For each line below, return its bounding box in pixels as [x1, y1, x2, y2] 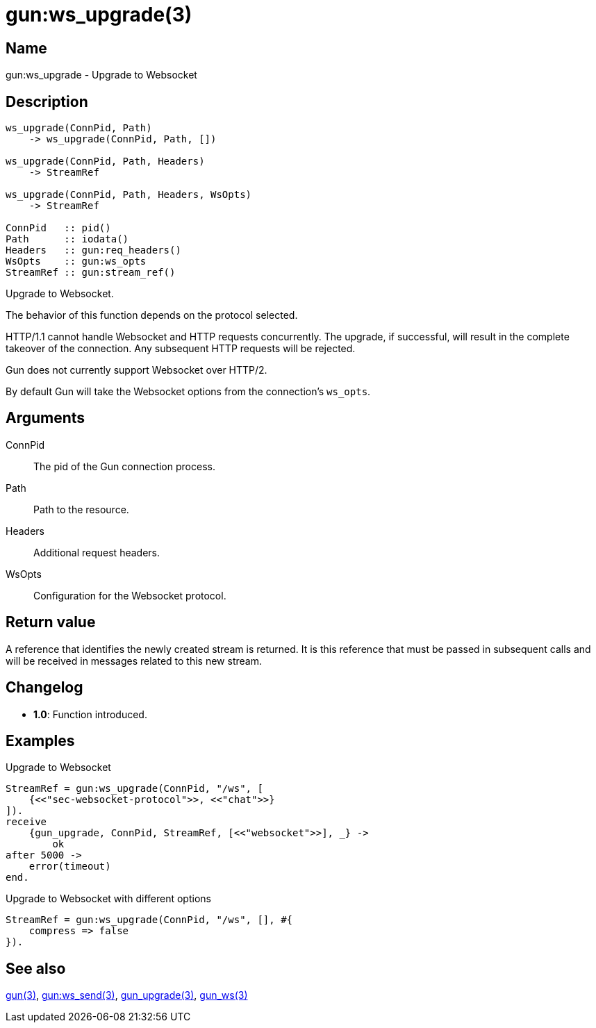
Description [6, 92, 88, 110]
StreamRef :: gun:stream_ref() [6, 267, 176, 279]
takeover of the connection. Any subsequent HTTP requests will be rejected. [6, 342, 356, 355]
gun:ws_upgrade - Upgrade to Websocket [6, 69, 197, 81]
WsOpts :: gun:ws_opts [6, 256, 147, 267]
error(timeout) [28, 861, 111, 872]
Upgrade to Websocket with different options [6, 893, 211, 905]
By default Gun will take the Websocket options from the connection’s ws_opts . [6, 385, 371, 398]
